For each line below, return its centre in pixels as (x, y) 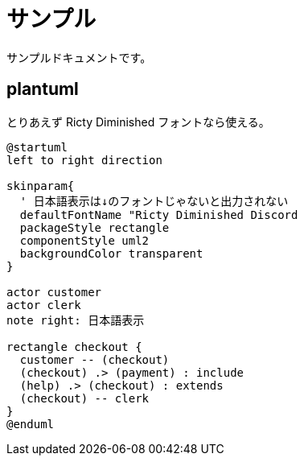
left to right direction (84, 160)
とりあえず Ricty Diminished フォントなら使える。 (138, 122)
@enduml (31, 424)
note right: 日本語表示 (76, 320)
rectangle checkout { (74, 346)
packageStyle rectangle (94, 227)
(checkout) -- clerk (84, 398)
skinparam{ (41, 186)
